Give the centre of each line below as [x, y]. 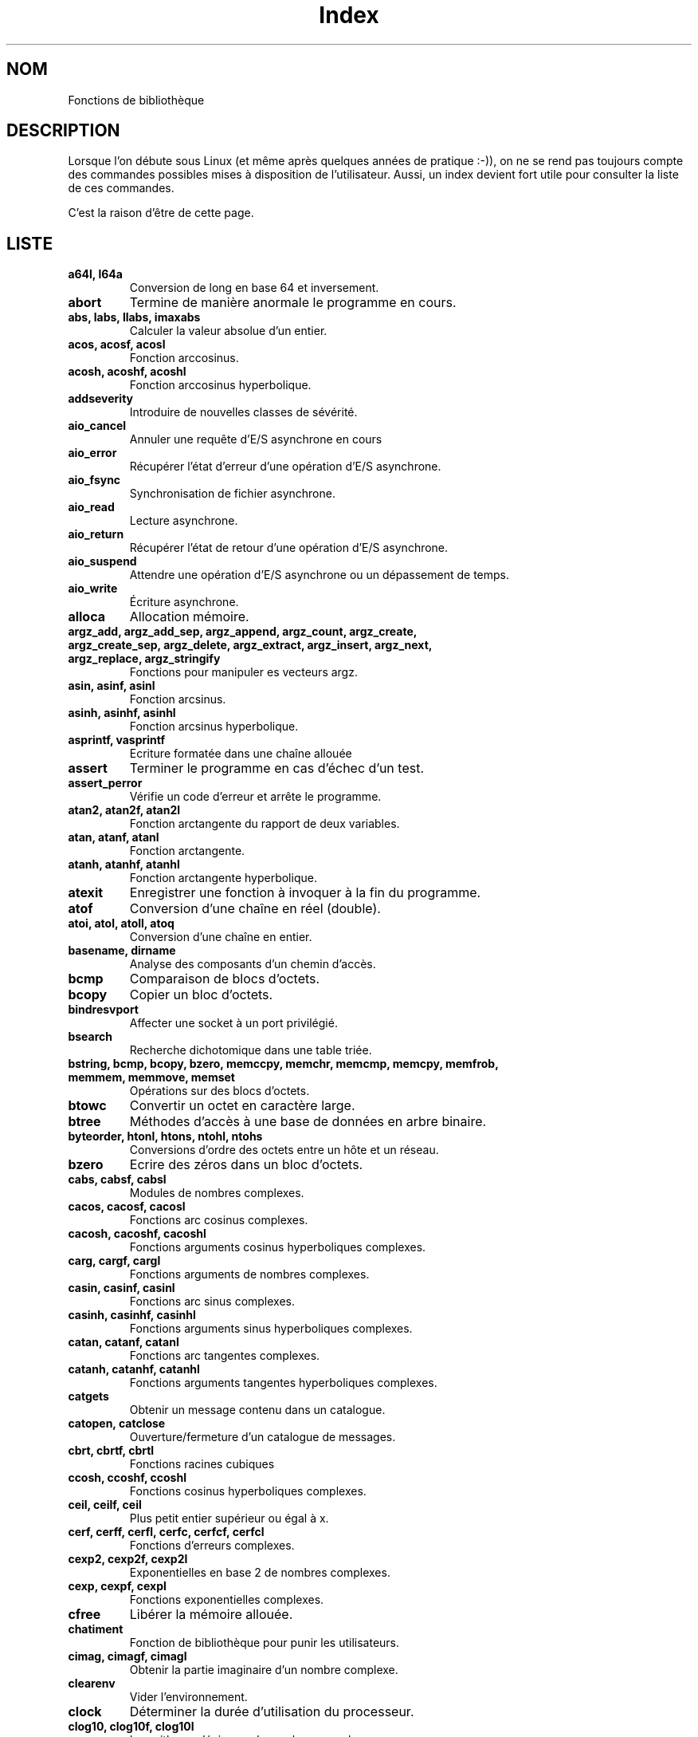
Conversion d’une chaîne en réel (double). [255, 909]
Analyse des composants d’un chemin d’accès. [253, 964]
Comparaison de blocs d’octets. [225, 979]
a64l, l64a [95, 274]
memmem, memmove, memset [151, 1077]
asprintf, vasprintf [117, 740]
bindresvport [103, 1010]
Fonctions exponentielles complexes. [227, 1600]
